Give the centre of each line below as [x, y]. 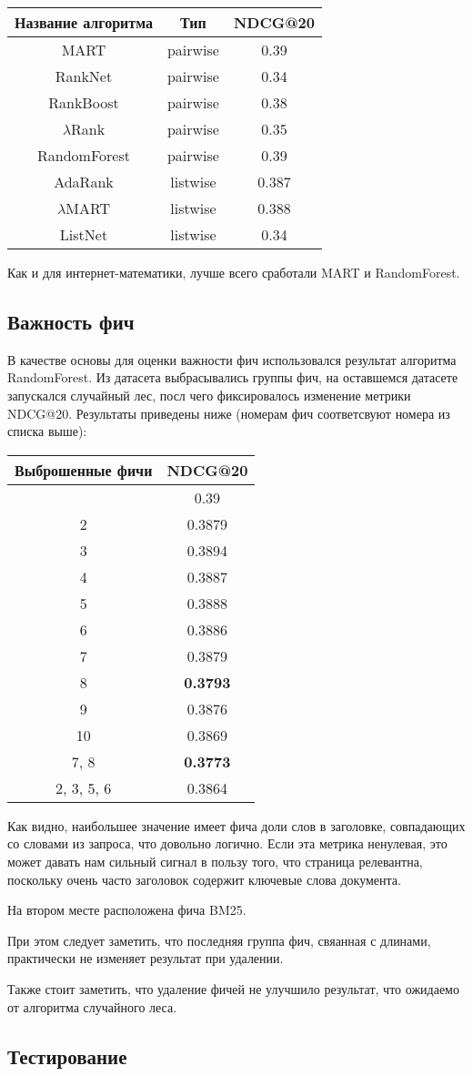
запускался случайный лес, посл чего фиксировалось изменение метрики [209, 395]
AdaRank [84, 182]
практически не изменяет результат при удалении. [146, 958]
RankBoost [84, 102]
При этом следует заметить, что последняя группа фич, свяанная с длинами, [219, 940]
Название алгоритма [84, 22]
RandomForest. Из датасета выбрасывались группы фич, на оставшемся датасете [233, 377]
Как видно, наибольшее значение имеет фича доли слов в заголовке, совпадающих [236, 825]
